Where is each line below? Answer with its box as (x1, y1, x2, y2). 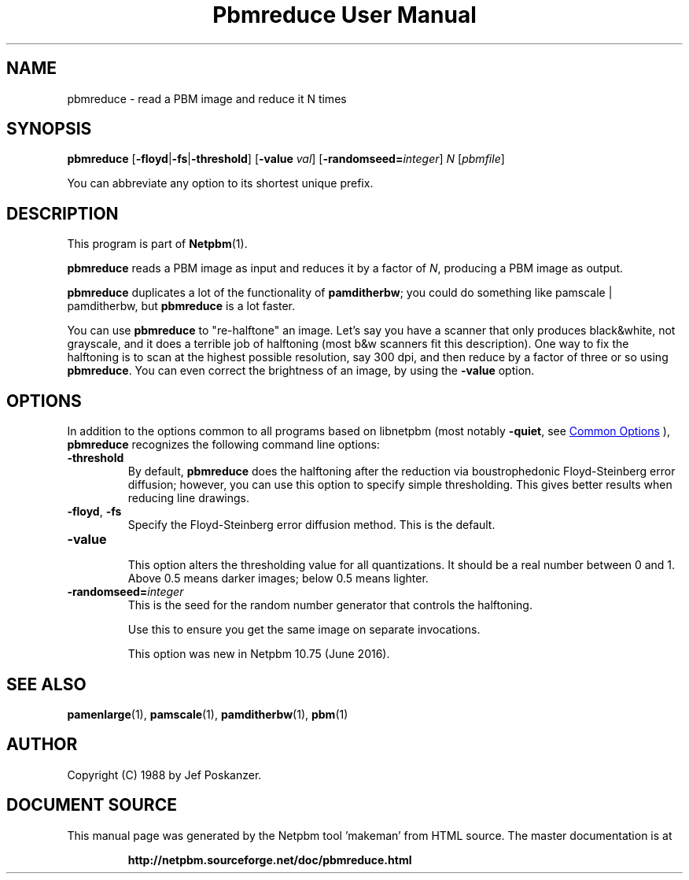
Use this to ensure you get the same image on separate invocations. (127, 623, 481, 637)
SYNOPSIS (6, 119, 92, 139)
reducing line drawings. (127, 491, 250, 505)
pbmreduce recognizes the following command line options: (67, 438, 380, 452)
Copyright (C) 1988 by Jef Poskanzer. (67, 767, 262, 782)
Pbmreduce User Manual (212, 2, 477, 28)
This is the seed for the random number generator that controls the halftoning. (127, 598, 532, 612)
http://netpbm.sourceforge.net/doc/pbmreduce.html (127, 852, 412, 867)
